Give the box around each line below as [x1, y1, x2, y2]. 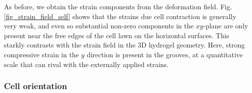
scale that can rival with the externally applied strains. [4, 59, 169, 69]
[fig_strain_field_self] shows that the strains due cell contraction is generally [4, 11, 236, 21]
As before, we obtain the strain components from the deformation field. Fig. [4, 1, 232, 11]
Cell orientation [4, 80, 67, 92]
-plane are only [203, 21, 248, 31]
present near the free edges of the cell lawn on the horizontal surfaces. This [4, 30, 229, 40]
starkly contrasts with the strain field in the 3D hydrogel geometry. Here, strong [4, 40, 245, 50]
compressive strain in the [4, 49, 79, 59]
